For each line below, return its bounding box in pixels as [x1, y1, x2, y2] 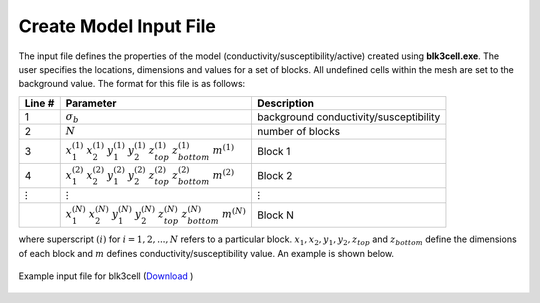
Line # [24, 96, 55, 110]
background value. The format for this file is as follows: [18, 78, 246, 90]
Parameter [65, 96, 117, 110]
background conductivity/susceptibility [256, 110, 441, 124]
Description [256, 96, 315, 110]
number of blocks [256, 125, 340, 139]
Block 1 [256, 144, 291, 158]
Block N [256, 208, 295, 222]
